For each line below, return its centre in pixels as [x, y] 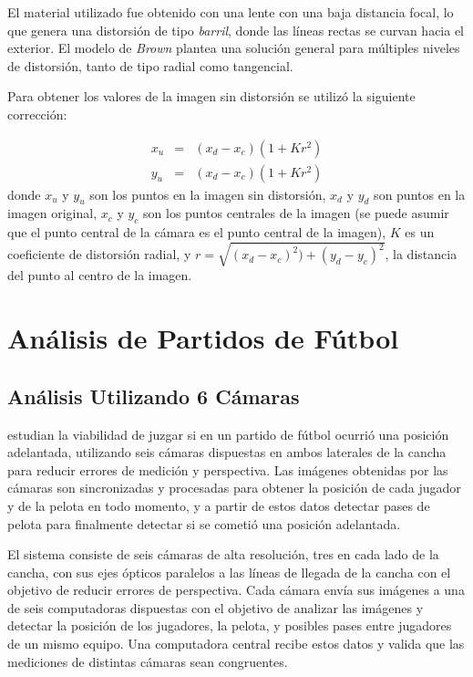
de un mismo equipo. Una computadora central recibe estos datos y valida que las [236, 644]
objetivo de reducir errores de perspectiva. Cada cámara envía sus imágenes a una [236, 590]
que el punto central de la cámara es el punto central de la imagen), [197, 232]
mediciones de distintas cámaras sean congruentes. [148, 661]
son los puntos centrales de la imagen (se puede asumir [296, 213]
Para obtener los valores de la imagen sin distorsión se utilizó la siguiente [211, 96]
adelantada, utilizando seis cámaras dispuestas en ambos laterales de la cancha [227, 452]
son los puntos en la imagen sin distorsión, [208, 194]
